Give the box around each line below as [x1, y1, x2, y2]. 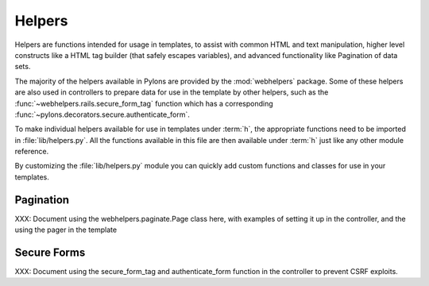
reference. [14, 147, 49, 157]
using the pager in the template [14, 225, 118, 234]
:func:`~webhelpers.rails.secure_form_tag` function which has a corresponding [14, 99, 273, 108]
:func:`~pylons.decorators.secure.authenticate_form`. [14, 110, 191, 119]
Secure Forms [14, 245, 86, 259]
